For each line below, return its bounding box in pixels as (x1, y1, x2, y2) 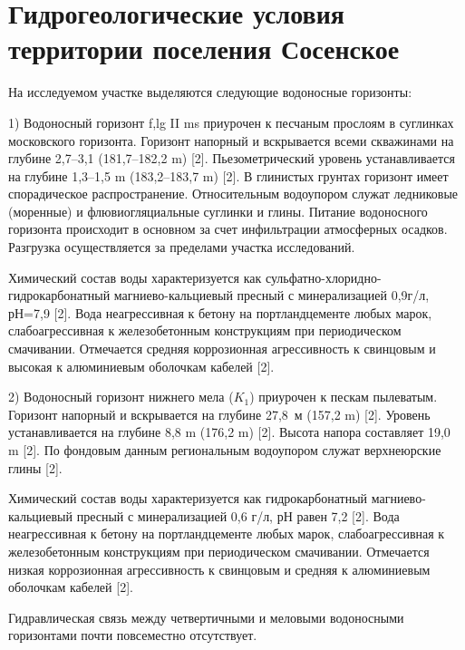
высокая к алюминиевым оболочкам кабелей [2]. (8, 356, 275, 375)
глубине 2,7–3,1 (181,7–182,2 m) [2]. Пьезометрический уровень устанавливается (8, 149, 455, 168)
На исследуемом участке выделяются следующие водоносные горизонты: (8, 82, 412, 102)
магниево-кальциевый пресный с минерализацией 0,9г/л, (113, 286, 430, 305)
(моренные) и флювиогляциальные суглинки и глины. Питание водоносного (8, 201, 428, 220)
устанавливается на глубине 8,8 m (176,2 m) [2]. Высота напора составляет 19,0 (8, 422, 450, 441)
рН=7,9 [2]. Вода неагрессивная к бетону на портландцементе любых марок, (8, 303, 432, 322)
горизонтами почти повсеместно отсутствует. (8, 626, 257, 645)
